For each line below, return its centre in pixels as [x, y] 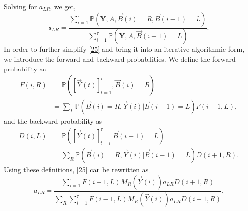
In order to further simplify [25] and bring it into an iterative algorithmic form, [124, 49]
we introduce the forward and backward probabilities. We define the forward [120, 59]
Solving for [21, 6]
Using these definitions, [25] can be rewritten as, [77, 169]
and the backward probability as [53, 121]
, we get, [63, 6]
